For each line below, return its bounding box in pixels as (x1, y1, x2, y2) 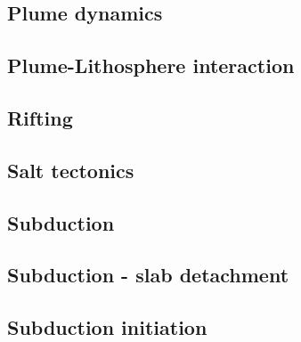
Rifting (7, 103, 73, 131)
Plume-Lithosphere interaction (7, 52, 295, 79)
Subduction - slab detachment (7, 261, 289, 289)
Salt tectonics (7, 156, 134, 183)
